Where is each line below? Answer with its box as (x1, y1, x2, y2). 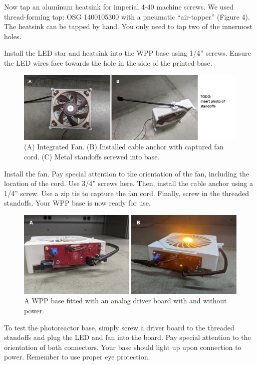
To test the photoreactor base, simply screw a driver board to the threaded (4, 322, 234, 332)
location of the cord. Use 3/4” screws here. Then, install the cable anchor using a (4, 178, 253, 189)
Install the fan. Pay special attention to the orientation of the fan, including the (4, 168, 249, 178)
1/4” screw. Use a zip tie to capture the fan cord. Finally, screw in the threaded (4, 188, 249, 198)
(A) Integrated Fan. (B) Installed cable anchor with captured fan (24, 141, 224, 152)
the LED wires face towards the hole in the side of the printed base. (4, 57, 212, 68)
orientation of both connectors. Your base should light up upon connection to (4, 341, 241, 352)
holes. (4, 31, 22, 41)
